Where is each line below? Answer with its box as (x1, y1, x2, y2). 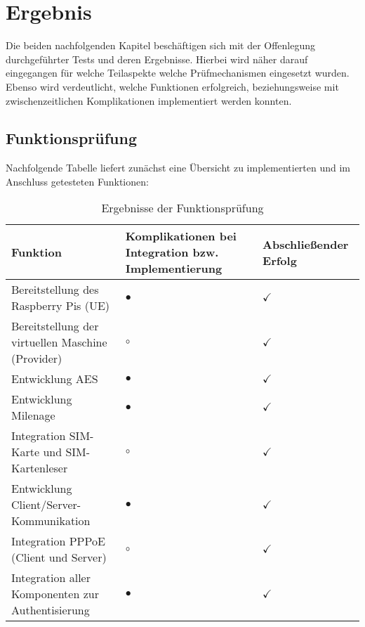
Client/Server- (11, 496, 81, 513)
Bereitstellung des (11, 281, 99, 298)
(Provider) (11, 350, 62, 367)
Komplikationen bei (125, 228, 237, 245)
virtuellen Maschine (11, 334, 107, 351)
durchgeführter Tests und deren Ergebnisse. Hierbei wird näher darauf (6, 51, 308, 66)
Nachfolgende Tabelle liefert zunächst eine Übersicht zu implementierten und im (6, 160, 351, 175)
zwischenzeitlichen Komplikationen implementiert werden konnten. (6, 93, 292, 108)
